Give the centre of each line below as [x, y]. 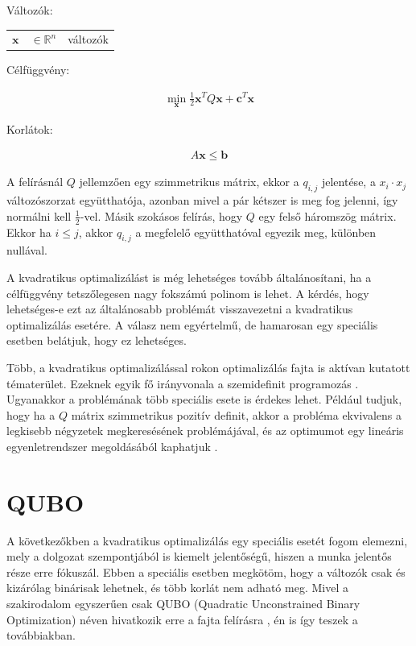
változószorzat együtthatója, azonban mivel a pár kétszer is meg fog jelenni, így [202, 200]
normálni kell [39, 215]
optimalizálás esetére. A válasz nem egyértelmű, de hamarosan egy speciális [192, 324]
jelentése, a [348, 182]
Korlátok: [30, 128]
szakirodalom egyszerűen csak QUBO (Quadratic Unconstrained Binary [183, 604]
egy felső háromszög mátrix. [327, 215]
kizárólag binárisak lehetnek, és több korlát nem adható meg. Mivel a [177, 588]
